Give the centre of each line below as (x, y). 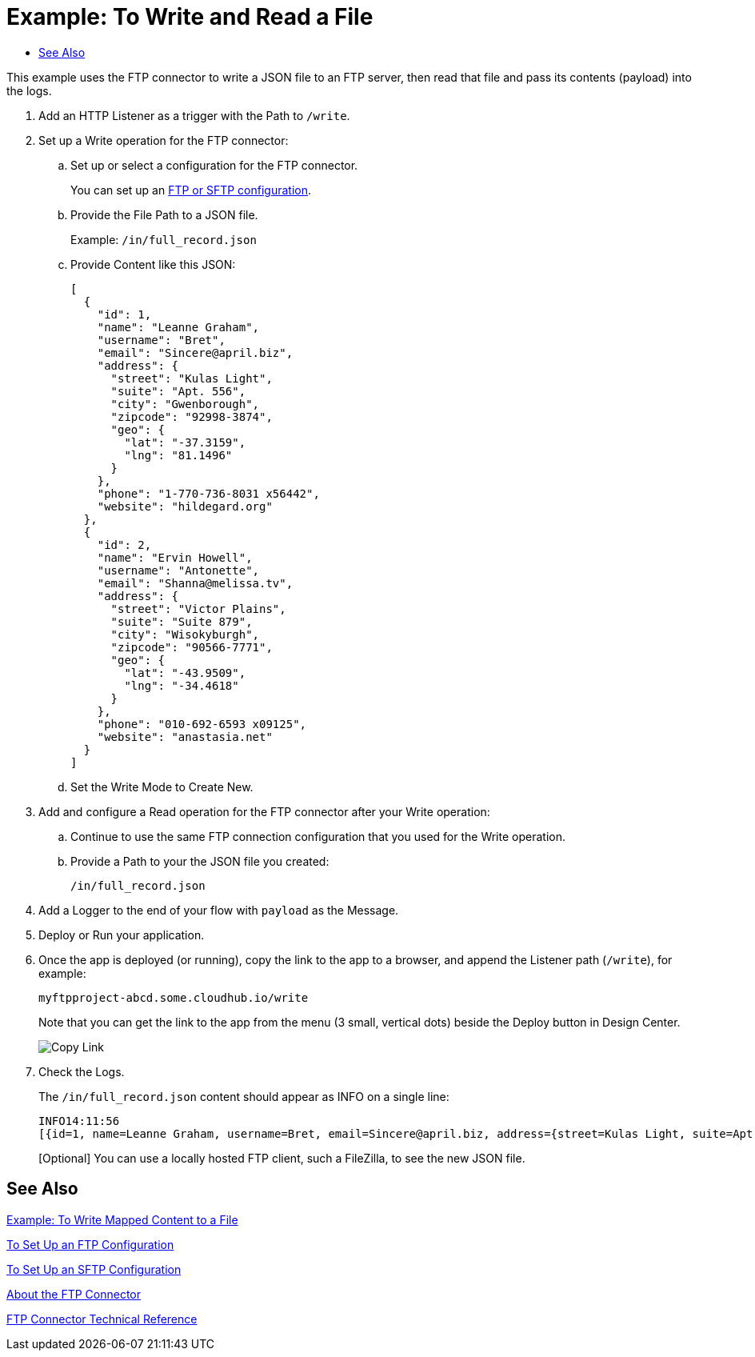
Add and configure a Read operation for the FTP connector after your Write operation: (264, 811)
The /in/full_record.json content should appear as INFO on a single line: (244, 1096)
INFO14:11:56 (79, 1121)
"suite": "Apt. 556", (178, 391)
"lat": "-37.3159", (185, 442)
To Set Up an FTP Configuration (90, 1244)
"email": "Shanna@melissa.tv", (195, 583)
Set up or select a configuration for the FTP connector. (214, 165)
